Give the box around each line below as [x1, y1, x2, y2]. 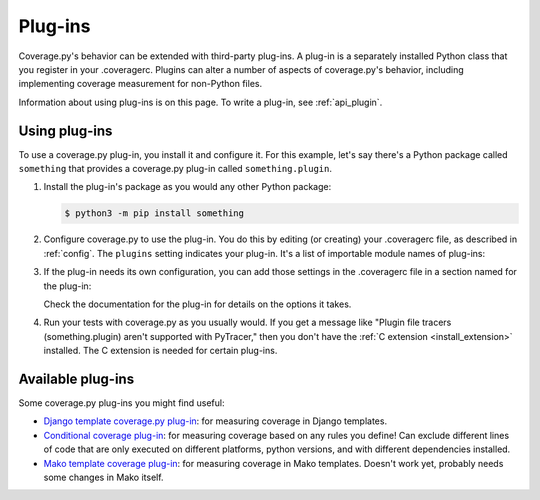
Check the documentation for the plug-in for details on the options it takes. [43, 298, 352, 310]
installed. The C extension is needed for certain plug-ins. [43, 345, 278, 357]
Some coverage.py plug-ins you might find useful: [18, 397, 225, 409]
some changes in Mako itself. [43, 471, 164, 483]
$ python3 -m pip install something [64, 208, 245, 219]
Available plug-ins [18, 370, 135, 387]
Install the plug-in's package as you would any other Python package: [43, 181, 332, 193]
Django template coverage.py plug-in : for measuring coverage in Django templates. [43, 415, 388, 427]
